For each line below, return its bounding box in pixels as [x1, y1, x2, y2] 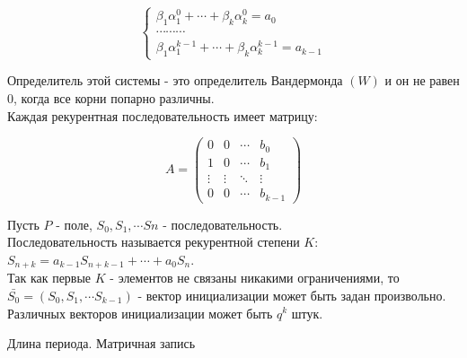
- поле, [56, 214, 93, 233]
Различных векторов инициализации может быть [7, 303, 273, 322]
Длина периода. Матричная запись [7, 334, 196, 353]
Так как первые [7, 268, 92, 287]
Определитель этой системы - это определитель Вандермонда [7, 71, 343, 90]
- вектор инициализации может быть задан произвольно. [137, 285, 446, 304]
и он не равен [384, 71, 460, 90]
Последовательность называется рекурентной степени [7, 232, 300, 251]
